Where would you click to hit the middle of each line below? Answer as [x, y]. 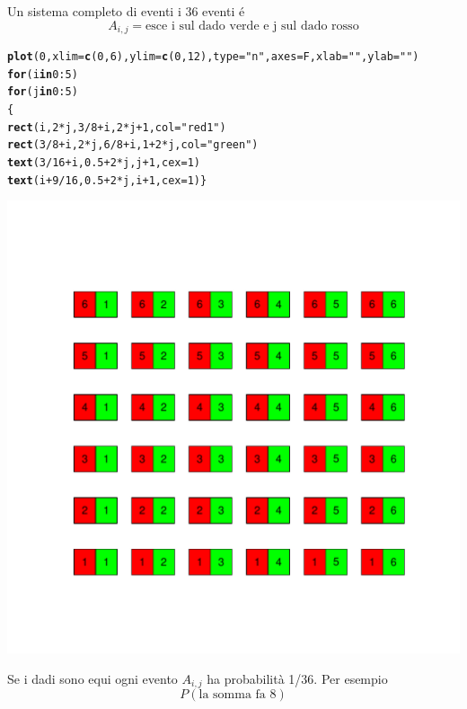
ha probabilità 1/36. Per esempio [297, 678]
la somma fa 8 [238, 695]
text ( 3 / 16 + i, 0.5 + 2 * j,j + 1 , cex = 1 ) [104, 162]
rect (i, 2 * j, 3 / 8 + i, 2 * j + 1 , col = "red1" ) [117, 127]
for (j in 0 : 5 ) [43, 92]
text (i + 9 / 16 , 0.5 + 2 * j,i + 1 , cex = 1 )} [107, 180]
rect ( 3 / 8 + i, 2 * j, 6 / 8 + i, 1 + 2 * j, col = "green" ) [133, 145]
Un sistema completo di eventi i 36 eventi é [126, 11]
